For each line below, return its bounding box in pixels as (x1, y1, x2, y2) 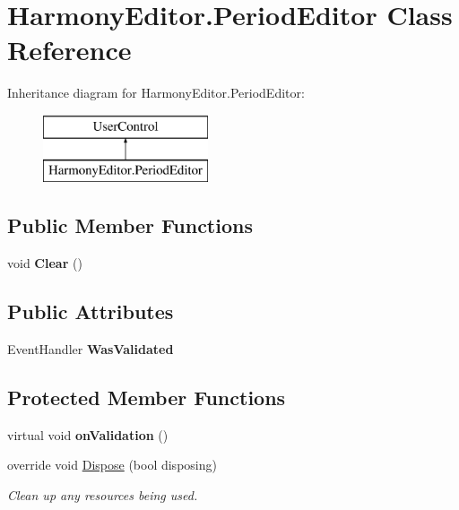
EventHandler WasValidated (7, 340, 174, 359)
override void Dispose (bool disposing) (7, 455, 217, 474)
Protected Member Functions (7, 384, 286, 411)
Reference (7, 31, 132, 68)
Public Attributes (7, 298, 174, 325)
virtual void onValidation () (7, 425, 169, 444)
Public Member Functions (7, 212, 253, 239)
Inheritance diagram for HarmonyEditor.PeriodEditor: (7, 83, 305, 102)
